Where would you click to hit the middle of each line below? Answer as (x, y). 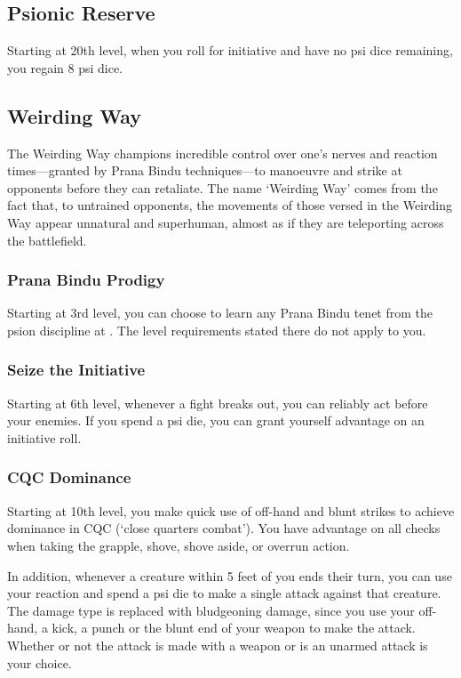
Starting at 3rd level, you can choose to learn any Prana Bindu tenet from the (220, 313)
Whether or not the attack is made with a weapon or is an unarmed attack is (218, 645)
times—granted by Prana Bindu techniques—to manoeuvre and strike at (205, 170)
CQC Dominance (69, 477)
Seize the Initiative (76, 370)
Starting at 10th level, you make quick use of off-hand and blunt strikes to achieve (231, 510)
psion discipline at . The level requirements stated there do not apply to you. (217, 330)
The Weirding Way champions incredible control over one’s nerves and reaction (223, 153)
